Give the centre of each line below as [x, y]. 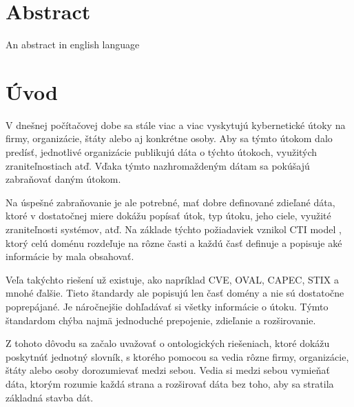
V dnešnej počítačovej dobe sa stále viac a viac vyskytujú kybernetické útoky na [176, 125]
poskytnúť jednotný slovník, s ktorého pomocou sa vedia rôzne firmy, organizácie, [177, 356]
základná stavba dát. [50, 397]
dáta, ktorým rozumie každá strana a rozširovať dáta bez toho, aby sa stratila [170, 383]
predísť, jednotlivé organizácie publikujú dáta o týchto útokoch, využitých [162, 152]
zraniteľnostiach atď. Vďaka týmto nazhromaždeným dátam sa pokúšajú [158, 165]
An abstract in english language [73, 44]
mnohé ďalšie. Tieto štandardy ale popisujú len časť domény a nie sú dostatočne [175, 293]
